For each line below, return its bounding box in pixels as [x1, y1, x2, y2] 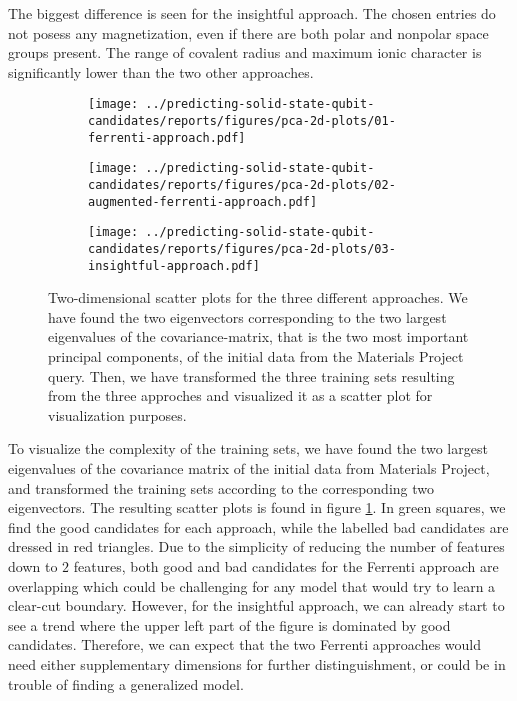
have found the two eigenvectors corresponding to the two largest [48, 306, 447, 327]
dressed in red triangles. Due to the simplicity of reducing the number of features [8, 536, 505, 557]
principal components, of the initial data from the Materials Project [48, 346, 464, 367]
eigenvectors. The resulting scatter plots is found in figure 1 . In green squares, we [8, 497, 506, 518]
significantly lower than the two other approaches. [8, 61, 314, 82]
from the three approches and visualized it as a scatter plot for [48, 385, 433, 406]
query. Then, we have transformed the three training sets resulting [48, 365, 455, 386]
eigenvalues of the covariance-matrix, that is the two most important [48, 326, 469, 347]
